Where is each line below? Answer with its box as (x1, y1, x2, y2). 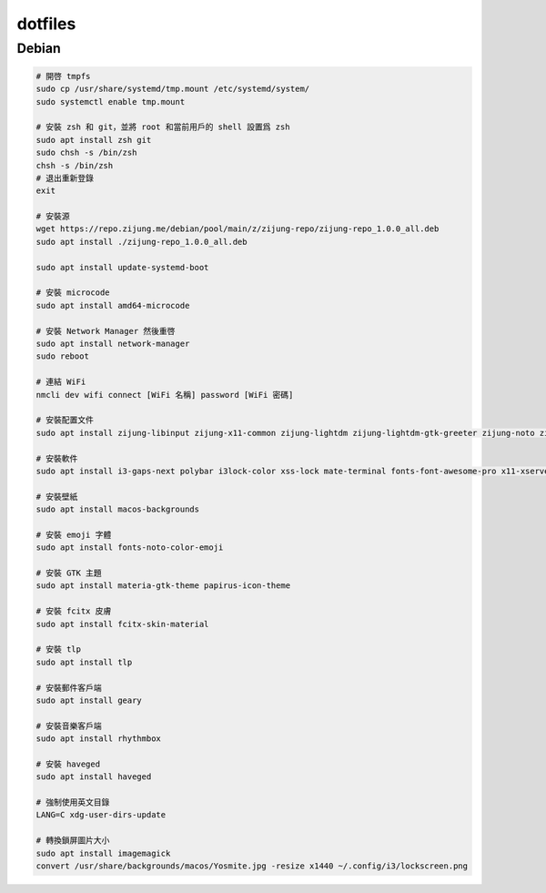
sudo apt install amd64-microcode (35, 300, 190, 310)
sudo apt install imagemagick (35, 847, 171, 858)
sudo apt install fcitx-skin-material (35, 619, 209, 629)
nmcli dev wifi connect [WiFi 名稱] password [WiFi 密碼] (35, 390, 294, 400)
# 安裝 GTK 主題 (35, 568, 102, 578)
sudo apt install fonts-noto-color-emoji (35, 543, 224, 553)
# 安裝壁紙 (35, 492, 78, 502)
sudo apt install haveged (35, 772, 152, 782)
